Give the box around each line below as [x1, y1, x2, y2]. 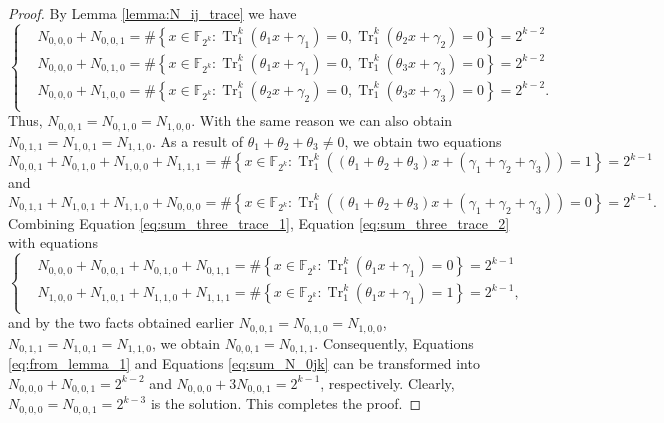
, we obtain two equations [344, 130, 502, 151]
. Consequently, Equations [314, 332, 474, 353]
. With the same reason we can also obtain [191, 110, 453, 131]
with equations [8, 232, 98, 253]
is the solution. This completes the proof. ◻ [150, 393, 422, 414]
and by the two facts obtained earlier [8, 312, 235, 333]
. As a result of [151, 130, 244, 151]
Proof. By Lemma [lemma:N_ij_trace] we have [8, 3, 297, 23]
